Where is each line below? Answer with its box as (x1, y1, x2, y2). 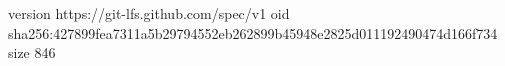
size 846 (8, 42, 56, 63)
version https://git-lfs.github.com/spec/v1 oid (8, 3, 290, 23)
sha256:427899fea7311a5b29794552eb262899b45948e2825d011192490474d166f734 (8, 22, 498, 43)
